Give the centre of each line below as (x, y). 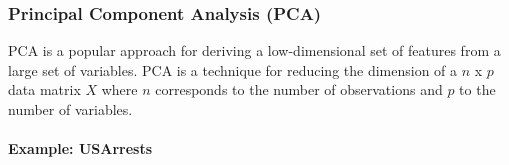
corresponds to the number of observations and (299, 89)
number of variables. (70, 109)
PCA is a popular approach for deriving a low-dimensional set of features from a (254, 50)
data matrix (44, 89)
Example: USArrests (80, 148)
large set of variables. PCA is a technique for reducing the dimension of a (233, 69)
